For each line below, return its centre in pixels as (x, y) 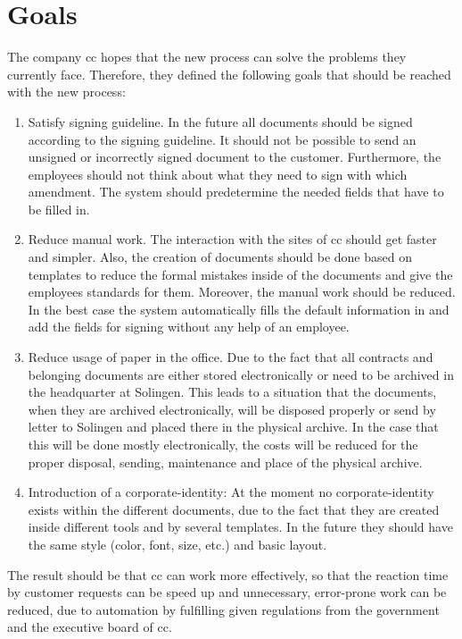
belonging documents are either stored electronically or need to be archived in (241, 374)
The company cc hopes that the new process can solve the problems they (207, 57)
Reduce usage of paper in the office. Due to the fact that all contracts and (231, 357)
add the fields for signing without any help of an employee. (189, 327)
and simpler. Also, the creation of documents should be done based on (220, 257)
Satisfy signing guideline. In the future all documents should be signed (220, 121)
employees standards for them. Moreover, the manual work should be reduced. (242, 292)
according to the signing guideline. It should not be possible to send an (222, 139)
